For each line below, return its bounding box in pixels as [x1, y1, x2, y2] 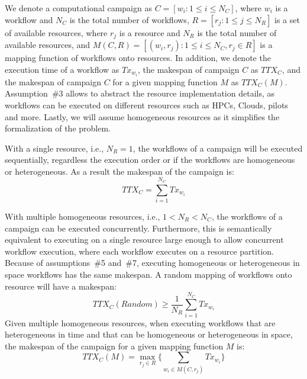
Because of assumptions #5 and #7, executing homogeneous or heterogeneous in [5, 256, 300, 269]
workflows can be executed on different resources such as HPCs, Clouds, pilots [5, 98, 288, 111]
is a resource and [119, 26, 180, 38]
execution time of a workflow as [5, 63, 119, 75]
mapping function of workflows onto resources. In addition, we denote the [5, 52, 271, 64]
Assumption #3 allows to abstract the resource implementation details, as [5, 87, 275, 99]
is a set [274, 13, 300, 25]
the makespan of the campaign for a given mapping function [5, 339, 224, 352]
